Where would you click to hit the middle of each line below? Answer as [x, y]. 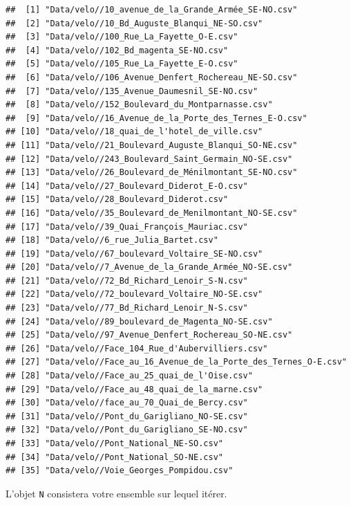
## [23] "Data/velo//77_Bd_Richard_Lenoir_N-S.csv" [127, 308]
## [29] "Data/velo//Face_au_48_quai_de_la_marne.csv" [134, 389]
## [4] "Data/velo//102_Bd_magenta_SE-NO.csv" [117, 50]
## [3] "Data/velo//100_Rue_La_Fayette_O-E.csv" [122, 37]
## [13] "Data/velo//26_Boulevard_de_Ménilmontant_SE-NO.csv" [152, 173]
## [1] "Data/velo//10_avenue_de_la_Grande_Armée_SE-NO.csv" [152, 10]
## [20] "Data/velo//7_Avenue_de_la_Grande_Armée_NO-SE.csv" [149, 267]
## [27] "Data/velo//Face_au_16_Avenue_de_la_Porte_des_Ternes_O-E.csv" [176, 362]
